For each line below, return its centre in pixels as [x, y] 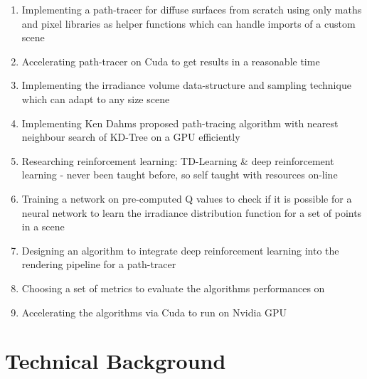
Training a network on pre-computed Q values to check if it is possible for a [187, 198]
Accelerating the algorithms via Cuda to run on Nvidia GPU [154, 312]
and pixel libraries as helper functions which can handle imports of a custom [188, 23]
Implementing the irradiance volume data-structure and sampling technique [186, 85]
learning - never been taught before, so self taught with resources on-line [180, 175]
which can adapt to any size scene [96, 98]
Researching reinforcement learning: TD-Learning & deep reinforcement [178, 160]
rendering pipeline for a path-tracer [99, 264]
